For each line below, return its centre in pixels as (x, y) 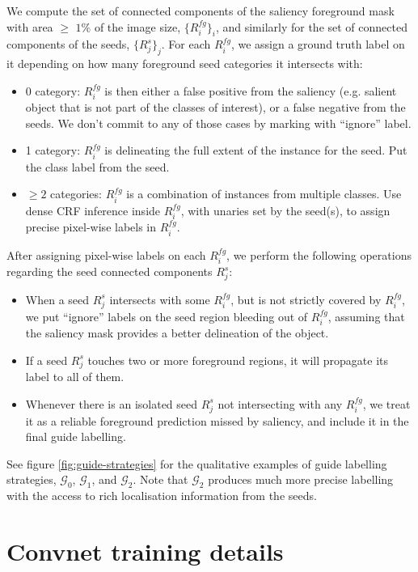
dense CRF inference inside (93, 210)
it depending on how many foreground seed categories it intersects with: (185, 64)
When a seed (57, 299)
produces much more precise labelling (301, 479)
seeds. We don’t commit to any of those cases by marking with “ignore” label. (218, 123)
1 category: (53, 150)
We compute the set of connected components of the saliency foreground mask (201, 11)
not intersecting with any (280, 403)
